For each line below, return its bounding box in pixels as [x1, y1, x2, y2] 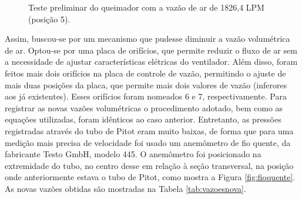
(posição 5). [28, 12, 71, 25]
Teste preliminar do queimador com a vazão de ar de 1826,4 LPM [28, 1, 264, 13]
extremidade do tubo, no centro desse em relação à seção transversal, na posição [5, 159, 294, 171]
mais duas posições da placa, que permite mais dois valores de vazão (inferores [5, 78, 287, 91]
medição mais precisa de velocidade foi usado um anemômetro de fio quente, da [5, 136, 291, 148]
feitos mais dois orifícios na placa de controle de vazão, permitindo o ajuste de [5, 67, 286, 79]
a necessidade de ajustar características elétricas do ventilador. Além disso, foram [5, 55, 298, 68]
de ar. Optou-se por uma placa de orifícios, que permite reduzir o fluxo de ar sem [5, 44, 297, 56]
